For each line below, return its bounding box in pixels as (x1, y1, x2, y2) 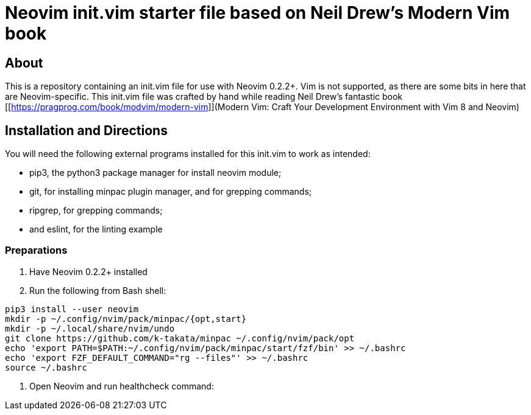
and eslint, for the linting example (29, 224, 163, 235)
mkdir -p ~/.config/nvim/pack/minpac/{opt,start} (5, 313, 247, 324)
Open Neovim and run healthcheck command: (29, 380, 214, 391)
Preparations (5, 244, 68, 257)
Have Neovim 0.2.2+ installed (29, 266, 148, 277)
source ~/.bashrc (5, 362, 87, 372)
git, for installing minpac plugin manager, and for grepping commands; (29, 186, 312, 197)
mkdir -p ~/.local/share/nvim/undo (5, 323, 175, 333)
